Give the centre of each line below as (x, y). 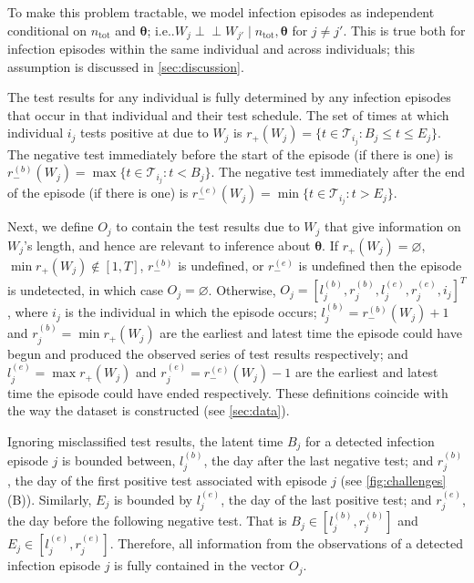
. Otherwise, (242, 289)
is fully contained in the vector (200, 565)
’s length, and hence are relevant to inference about (167, 245)
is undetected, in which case (85, 289)
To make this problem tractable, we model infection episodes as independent (221, 12)
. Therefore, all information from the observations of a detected (286, 543)
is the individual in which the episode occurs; (191, 312)
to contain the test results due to (208, 226)
